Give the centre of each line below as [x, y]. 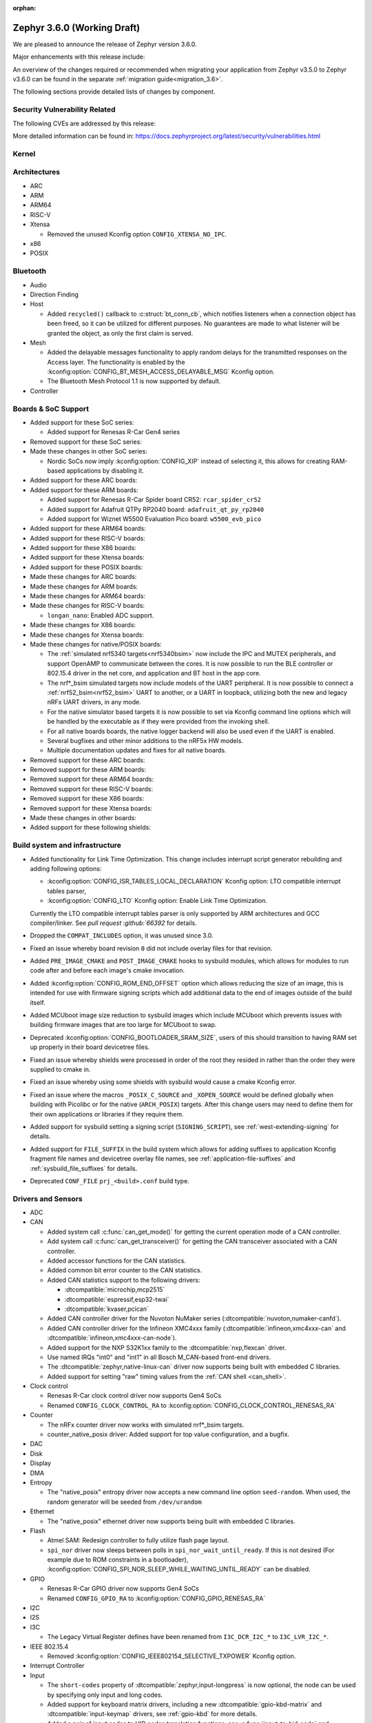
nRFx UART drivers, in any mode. [94, 702]
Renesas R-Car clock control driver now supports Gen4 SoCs [134, 1396]
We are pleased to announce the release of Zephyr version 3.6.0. [105, 44]
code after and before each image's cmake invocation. [107, 970]
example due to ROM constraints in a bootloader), [118, 1560]
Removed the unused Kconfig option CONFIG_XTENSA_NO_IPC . [137, 234]
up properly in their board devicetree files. [90, 1047]
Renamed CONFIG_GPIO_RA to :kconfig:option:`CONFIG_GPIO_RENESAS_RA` [156, 1598]
